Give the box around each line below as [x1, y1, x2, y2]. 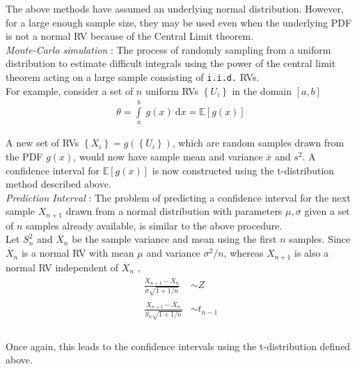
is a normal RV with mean [21, 246, 134, 260]
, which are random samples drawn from [172, 135, 344, 150]
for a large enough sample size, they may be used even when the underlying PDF [6, 15, 352, 29]
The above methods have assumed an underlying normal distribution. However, [6, 1, 344, 15]
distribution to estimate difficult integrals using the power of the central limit [6, 56, 336, 70]
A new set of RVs [6, 135, 79, 150]
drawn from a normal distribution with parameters [65, 204, 283, 218]
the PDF [6, 149, 43, 164]
